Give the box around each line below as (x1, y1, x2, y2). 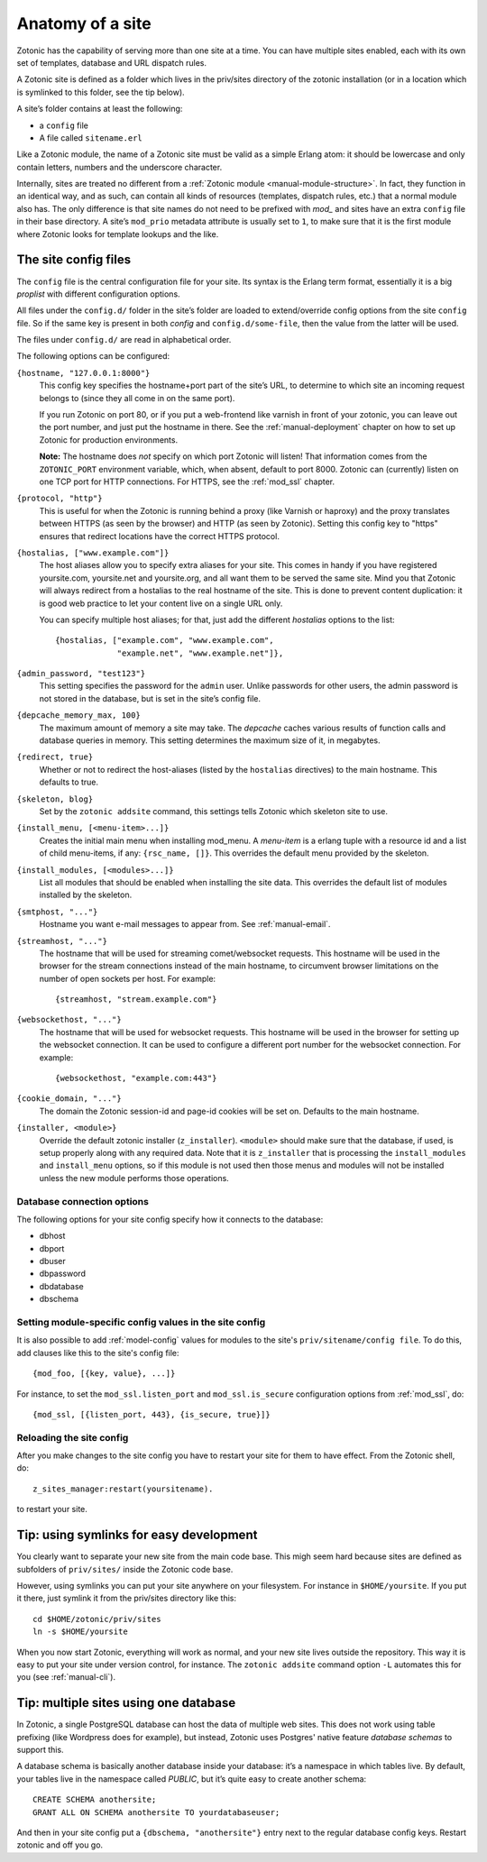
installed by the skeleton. (39, 889, 133, 901)
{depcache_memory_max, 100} (16, 711, 142, 720)
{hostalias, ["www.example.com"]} (16, 547, 170, 558)
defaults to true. (39, 776, 99, 788)
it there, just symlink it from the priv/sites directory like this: (16, 1592, 236, 1604)
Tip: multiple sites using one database (16, 1695, 236, 1711)
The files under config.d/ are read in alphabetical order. (16, 335, 232, 345)
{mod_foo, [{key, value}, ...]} (32, 1369, 176, 1379)
